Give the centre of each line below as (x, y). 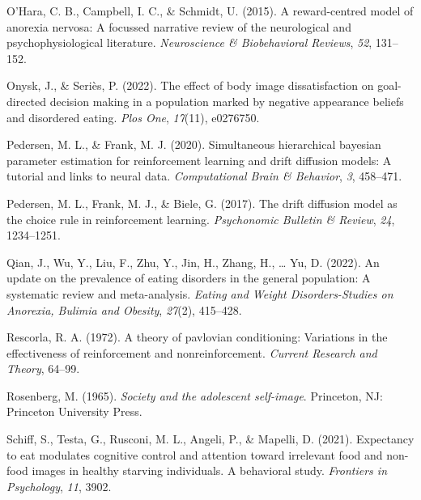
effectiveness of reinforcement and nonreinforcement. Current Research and (192, 352)
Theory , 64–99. (43, 369)
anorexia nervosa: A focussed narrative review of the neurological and (179, 26)
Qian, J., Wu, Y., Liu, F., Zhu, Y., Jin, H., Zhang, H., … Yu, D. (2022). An (193, 262)
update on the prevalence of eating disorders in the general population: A (189, 278)
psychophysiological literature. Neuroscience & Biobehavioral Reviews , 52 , (189, 42)
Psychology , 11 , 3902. (59, 486)
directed (27, 101)
